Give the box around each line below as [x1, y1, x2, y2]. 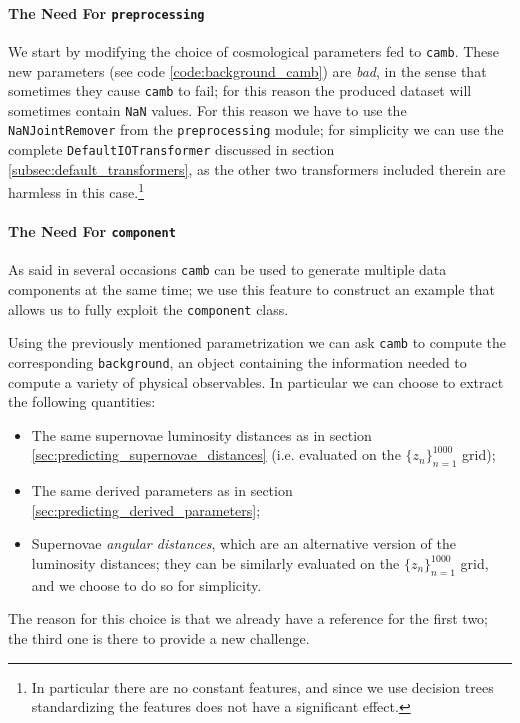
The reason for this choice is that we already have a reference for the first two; [8, 608, 489, 629]
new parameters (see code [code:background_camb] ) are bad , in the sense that [8, 60, 487, 81]
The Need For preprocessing [8, 2, 205, 23]
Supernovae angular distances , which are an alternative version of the [31, 533, 456, 554]
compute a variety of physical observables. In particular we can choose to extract [8, 371, 504, 392]
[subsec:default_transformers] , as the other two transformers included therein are [8, 158, 506, 179]
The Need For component [8, 221, 176, 242]
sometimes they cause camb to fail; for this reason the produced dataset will [8, 80, 472, 101]
